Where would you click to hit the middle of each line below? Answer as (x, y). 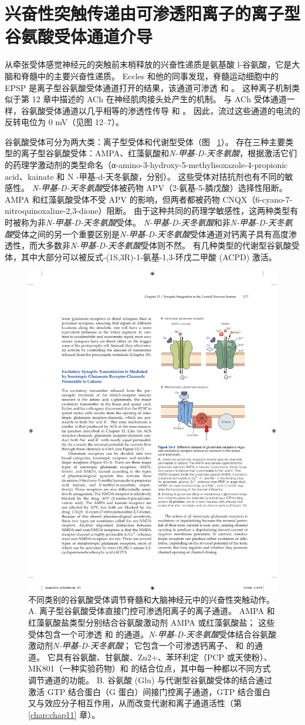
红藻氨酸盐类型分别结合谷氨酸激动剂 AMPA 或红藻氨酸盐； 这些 (152, 622)
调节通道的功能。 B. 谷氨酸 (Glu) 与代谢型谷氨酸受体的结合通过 (150, 679)
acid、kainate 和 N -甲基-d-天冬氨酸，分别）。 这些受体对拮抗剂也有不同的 (145, 176)
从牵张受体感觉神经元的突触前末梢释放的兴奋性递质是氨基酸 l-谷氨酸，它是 (148, 64)
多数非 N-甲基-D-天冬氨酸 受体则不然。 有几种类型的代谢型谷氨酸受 (172, 245)
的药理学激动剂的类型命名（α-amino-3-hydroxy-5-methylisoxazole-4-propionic (146, 165)
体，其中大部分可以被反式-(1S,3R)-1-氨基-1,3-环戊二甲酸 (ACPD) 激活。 (141, 256)
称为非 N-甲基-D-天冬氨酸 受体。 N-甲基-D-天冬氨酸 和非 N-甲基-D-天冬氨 (157, 222)
